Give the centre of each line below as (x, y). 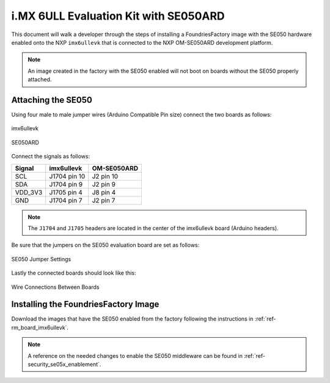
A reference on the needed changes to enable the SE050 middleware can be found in (135, 355)
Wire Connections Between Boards (56, 287)
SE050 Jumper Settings (41, 259)
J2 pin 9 (104, 184)
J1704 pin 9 (66, 184)
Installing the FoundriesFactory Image (85, 304)
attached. (40, 80)
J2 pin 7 (104, 200)
